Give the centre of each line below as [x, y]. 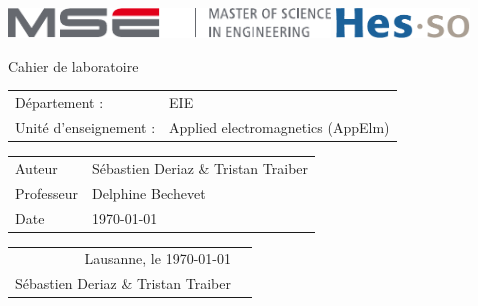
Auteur [36, 167]
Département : [59, 102]
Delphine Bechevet [149, 192]
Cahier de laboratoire [73, 65]
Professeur [47, 192]
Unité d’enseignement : [85, 127]
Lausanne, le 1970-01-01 [157, 258]
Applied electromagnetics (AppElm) [279, 127]
